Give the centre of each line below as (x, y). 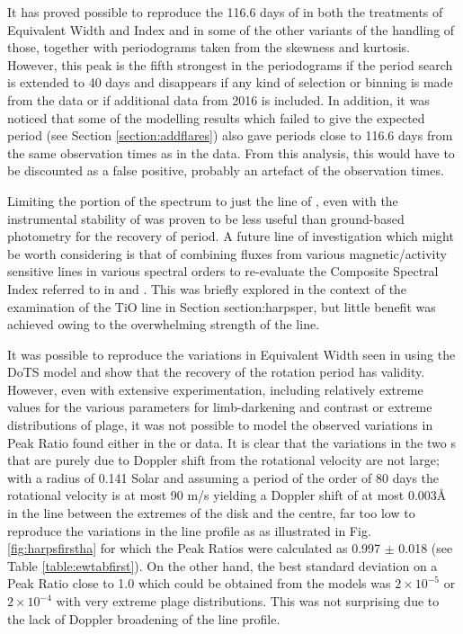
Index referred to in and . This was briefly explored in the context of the (207, 288)
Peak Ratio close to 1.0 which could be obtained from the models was (199, 583)
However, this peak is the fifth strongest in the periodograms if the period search (230, 64)
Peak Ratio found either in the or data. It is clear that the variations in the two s (231, 442)
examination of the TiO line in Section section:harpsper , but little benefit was (222, 306)
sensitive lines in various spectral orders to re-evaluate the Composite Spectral (223, 271)
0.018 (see (426, 548)
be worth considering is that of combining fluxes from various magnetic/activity (227, 253)
